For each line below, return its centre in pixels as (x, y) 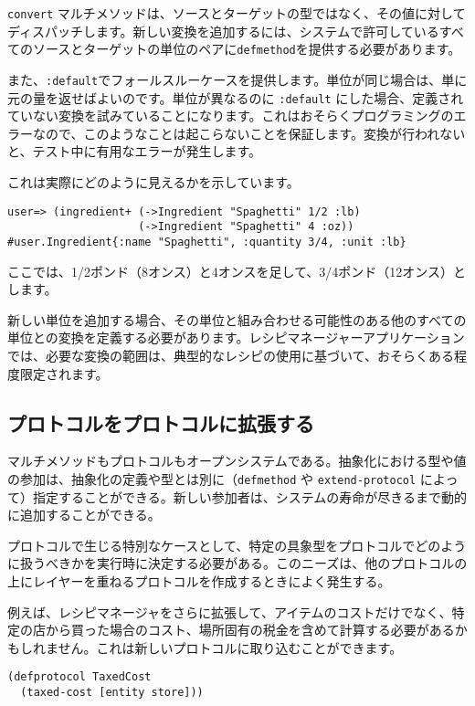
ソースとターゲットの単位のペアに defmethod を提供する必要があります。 (247, 49)
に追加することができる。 (84, 515)
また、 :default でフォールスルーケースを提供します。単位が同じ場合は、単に (237, 79)
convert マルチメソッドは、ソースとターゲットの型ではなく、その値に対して (237, 13)
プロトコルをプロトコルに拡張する (161, 422)
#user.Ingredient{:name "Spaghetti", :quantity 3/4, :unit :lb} (207, 242)
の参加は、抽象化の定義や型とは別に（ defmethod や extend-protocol (212, 478)
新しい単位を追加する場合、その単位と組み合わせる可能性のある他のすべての (237, 319)
